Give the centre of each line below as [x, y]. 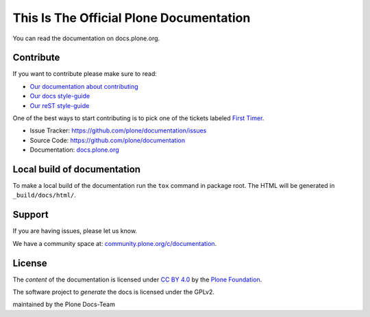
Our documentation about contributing [84, 86]
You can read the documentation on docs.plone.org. [86, 38]
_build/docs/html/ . [45, 195]
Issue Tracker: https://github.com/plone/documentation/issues [118, 130]
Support [30, 215]
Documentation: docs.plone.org [74, 150]
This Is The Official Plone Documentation [132, 18]
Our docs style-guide [60, 96]
